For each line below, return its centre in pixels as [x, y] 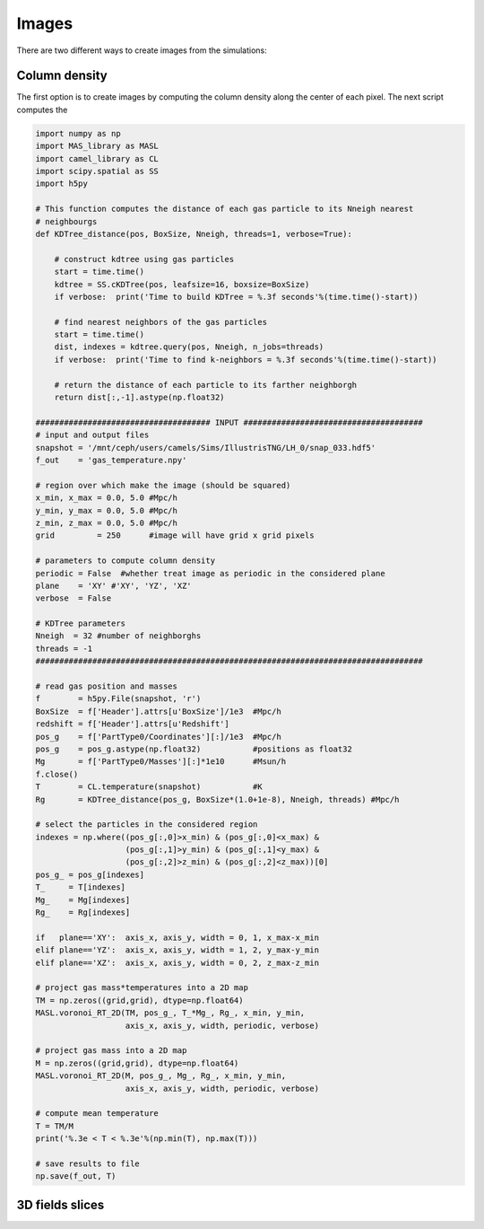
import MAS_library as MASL [97, 146]
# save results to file [88, 1163]
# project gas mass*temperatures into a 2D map [142, 988]
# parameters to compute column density [125, 561]
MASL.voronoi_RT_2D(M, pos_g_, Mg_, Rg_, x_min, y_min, [161, 1076]
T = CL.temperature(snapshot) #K [149, 787]
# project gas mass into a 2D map [111, 1051]
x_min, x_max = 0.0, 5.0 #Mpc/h [107, 498]
